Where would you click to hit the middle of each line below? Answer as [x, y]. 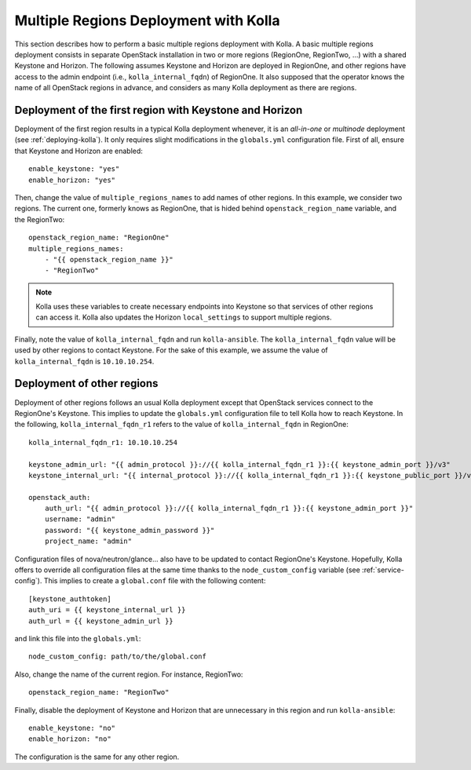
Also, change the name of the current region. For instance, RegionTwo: [129, 674]
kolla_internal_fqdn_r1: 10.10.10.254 [103, 442]
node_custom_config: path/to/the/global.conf [118, 657]
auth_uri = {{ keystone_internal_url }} [107, 610]
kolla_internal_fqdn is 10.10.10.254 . [84, 361]
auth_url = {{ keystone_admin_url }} [101, 621]
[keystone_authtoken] [70, 599]
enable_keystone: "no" [72, 728]
